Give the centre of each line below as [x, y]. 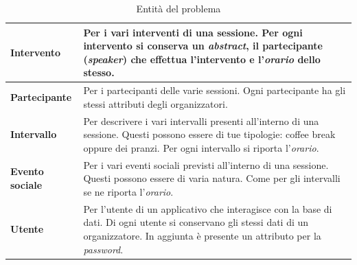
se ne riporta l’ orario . [128, 191]
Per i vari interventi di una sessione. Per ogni [193, 32]
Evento [27, 171]
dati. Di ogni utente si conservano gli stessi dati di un [196, 222]
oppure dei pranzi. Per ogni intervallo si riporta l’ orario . [201, 147]
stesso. [99, 72]
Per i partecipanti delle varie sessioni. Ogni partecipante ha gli [215, 90]
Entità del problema [178, 8]
